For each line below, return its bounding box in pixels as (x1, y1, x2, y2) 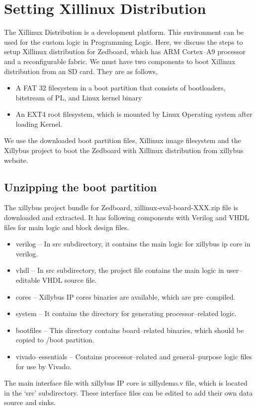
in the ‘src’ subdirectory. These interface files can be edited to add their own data (4, 387, 253, 398)
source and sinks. (4, 397, 56, 408)
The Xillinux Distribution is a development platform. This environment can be (4, 27, 244, 37)
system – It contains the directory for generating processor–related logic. (15, 308, 237, 319)
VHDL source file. (42, 275, 97, 285)
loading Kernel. (15, 118, 63, 129)
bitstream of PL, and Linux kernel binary (15, 92, 142, 102)
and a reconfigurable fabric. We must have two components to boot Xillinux (4, 56, 236, 66)
